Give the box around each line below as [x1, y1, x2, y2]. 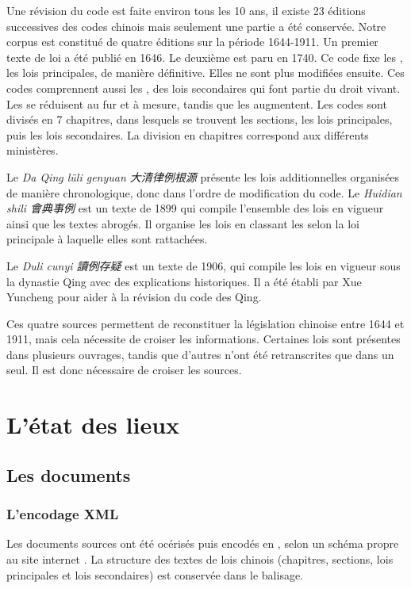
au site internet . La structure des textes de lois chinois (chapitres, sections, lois [6, 551, 394, 568]
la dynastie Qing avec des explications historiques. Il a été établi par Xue [6, 273, 362, 289]
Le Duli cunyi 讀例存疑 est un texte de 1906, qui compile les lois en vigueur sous [6, 257, 401, 273]
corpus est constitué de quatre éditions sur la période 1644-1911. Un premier [6, 33, 378, 50]
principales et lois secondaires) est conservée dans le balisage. [6, 566, 304, 583]
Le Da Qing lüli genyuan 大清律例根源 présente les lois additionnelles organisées [6, 168, 400, 185]
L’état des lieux [6, 408, 180, 441]
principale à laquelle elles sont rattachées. [6, 231, 208, 247]
